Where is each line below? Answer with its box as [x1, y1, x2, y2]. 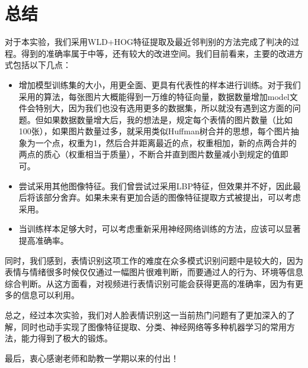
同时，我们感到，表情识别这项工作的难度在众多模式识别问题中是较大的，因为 [5, 254, 303, 266]
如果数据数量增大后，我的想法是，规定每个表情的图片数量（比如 [43, 113, 293, 125]
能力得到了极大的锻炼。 [21, 332, 113, 344]
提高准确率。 [18, 234, 69, 247]
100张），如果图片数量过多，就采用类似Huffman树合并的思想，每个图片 [18, 125, 291, 137]
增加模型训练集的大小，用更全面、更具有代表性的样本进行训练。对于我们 [18, 78, 301, 91]
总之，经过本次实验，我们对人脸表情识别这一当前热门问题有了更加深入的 [5, 309, 287, 321]
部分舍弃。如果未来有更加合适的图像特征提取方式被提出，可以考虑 [43, 191, 301, 204]
